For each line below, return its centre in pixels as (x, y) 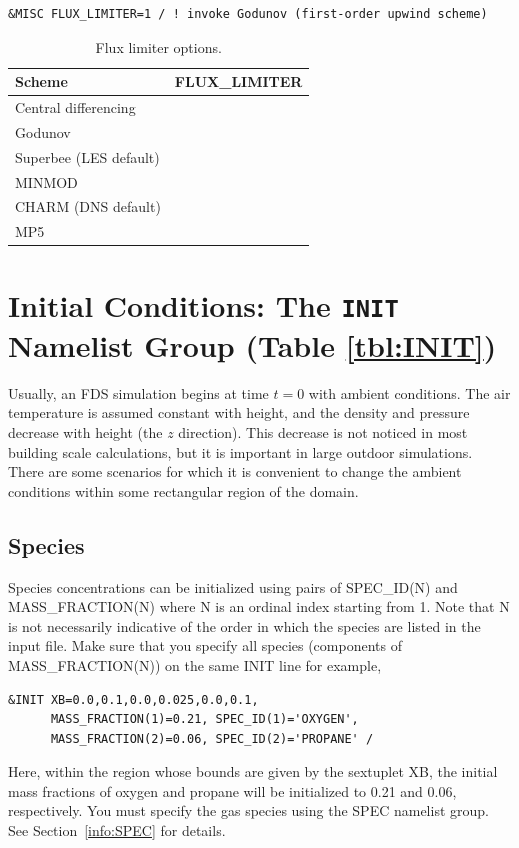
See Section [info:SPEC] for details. (117, 830)
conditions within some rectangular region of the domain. (183, 490)
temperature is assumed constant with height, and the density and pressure (239, 412)
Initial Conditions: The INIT (203, 304)
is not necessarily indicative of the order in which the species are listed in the (244, 625)
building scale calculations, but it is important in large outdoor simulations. (240, 451)
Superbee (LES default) (87, 156)
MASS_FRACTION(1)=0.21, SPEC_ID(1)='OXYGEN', (204, 719)
